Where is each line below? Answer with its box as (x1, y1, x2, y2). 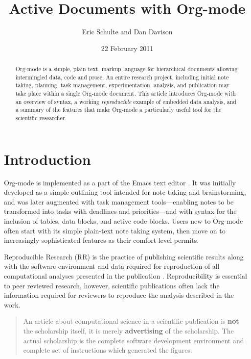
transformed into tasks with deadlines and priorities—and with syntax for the (4, 206, 237, 216)
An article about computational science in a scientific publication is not (23, 316, 239, 326)
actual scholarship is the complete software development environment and (23, 335, 244, 345)
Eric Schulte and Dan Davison (82, 26, 173, 37)
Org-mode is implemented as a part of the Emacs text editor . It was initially (4, 177, 236, 187)
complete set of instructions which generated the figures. (23, 345, 192, 355)
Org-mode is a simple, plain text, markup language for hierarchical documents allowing (15, 65, 238, 73)
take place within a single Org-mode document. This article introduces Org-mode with (15, 89, 236, 98)
